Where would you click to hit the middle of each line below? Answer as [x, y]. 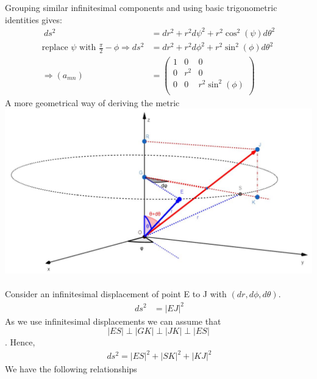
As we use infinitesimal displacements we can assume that [113, 321]
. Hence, [20, 342]
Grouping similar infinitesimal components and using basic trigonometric [141, 7]
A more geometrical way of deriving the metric [92, 102]
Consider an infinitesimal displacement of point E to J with [116, 294]
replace [55, 48]
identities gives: [34, 19]
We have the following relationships [71, 369]
